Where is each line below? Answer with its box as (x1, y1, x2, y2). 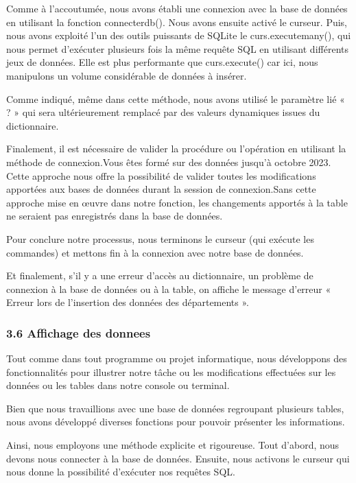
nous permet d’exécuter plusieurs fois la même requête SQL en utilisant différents (6, 41, 348, 56)
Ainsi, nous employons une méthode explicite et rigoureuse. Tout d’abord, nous (6, 438, 340, 452)
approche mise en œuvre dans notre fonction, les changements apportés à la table (6, 195, 348, 209)
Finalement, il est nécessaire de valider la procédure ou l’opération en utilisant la (6, 141, 346, 156)
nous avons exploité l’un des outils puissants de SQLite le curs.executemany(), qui (6, 28, 351, 43)
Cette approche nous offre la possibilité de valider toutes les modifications (6, 168, 316, 182)
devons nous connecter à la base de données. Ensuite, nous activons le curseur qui (6, 451, 350, 465)
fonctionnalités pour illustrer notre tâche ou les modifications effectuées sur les (6, 364, 336, 379)
